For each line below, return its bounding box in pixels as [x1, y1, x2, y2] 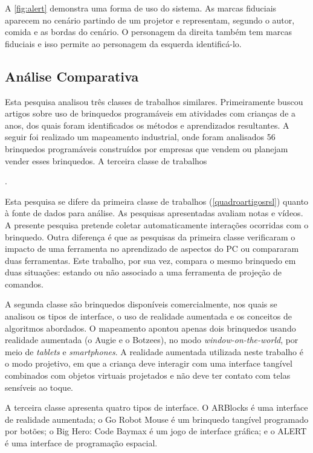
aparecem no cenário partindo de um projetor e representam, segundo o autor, [5, 13, 295, 26]
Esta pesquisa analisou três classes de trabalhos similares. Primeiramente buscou [5, 95, 303, 108]
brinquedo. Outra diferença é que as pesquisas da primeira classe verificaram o [5, 230, 295, 243]
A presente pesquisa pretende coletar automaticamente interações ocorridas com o [5, 218, 309, 231]
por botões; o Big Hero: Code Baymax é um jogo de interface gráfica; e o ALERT [5, 425, 307, 437]
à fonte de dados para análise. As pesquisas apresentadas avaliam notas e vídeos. [5, 207, 303, 219]
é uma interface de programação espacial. [5, 437, 158, 449]
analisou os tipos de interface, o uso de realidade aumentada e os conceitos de [5, 310, 292, 323]
